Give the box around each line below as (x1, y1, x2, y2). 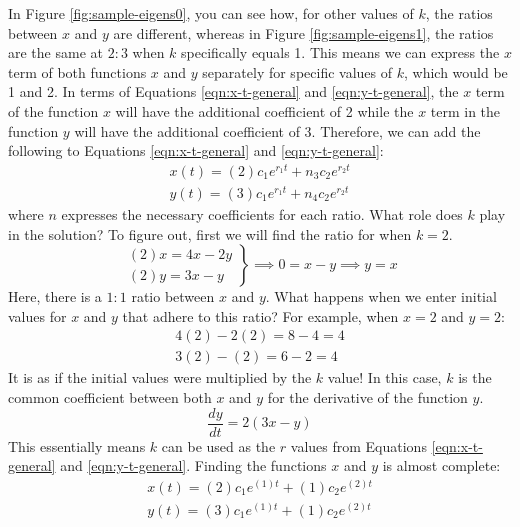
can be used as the (161, 435, 276, 456)
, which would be (403, 61, 508, 82)
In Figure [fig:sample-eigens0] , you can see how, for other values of (8, 3, 414, 23)
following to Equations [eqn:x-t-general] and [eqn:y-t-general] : (8, 140, 384, 161)
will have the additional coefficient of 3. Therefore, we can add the (74, 120, 481, 141)
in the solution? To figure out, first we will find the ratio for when (8, 223, 412, 244)
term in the (430, 100, 501, 121)
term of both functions (8, 61, 147, 82)
